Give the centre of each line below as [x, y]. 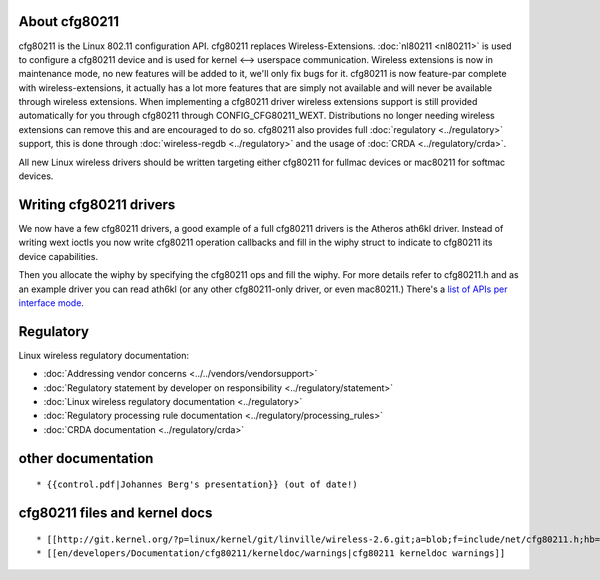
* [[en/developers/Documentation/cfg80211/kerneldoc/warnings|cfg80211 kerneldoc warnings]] [271, 553]
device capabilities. [58, 256]
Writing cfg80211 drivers [97, 204]
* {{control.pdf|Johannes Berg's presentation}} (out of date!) [197, 484]
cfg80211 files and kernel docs [115, 512]
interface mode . [51, 302]
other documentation [86, 458]
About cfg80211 [69, 21]
